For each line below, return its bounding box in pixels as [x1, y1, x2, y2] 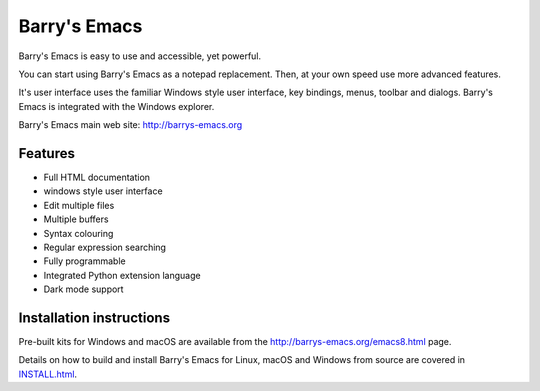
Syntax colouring [43, 227, 114, 239]
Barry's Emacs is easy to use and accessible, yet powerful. [18, 50, 262, 62]
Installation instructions [18, 309, 170, 326]
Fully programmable [43, 255, 126, 267]
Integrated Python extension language [43, 269, 201, 281]
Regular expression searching [43, 241, 167, 253]
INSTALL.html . [18, 368, 78, 380]
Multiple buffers [43, 213, 109, 225]
